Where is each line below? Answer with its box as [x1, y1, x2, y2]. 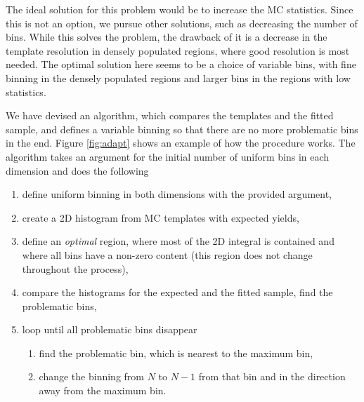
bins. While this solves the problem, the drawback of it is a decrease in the [6, 29, 327, 44]
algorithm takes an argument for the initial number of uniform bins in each [6, 149, 330, 163]
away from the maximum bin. [39, 383, 167, 398]
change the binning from [39, 369, 144, 384]
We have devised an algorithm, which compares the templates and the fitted [6, 108, 334, 123]
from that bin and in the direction [198, 369, 346, 384]
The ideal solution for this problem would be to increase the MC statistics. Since [6, 2, 353, 16]
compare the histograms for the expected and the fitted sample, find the [22, 285, 333, 300]
